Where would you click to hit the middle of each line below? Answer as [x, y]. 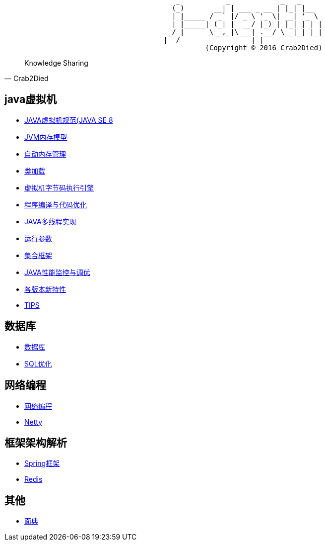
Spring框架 [42, 463]
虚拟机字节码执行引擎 [59, 187]
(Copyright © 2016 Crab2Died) [264, 48]
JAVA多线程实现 [50, 221]
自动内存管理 [45, 154]
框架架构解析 [36, 443]
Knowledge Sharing [56, 63]
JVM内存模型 [46, 137]
